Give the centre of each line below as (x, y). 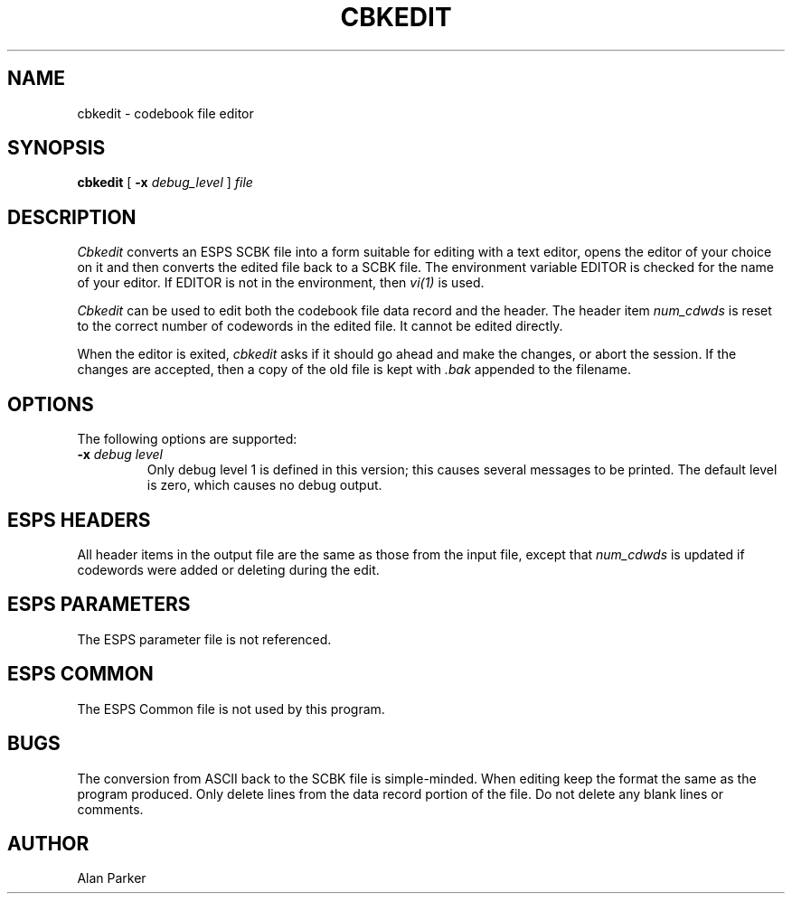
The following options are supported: (187, 439)
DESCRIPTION (72, 217)
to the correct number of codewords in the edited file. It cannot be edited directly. (320, 326)
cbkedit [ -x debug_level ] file (165, 183)
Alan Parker (112, 878)
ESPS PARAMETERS (99, 605)
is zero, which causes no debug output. (264, 485)
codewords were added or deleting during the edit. (228, 569)
